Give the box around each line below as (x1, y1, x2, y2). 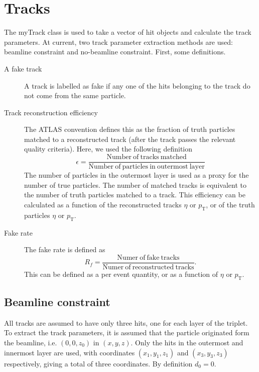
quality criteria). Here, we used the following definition (24, 143, 193, 154)
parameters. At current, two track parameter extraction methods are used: (4, 36, 233, 47)
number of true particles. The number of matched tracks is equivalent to (24, 179, 246, 190)
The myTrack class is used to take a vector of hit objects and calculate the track (4, 27, 251, 37)
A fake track (4, 63, 42, 73)
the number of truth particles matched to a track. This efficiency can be (24, 189, 245, 200)
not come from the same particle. (24, 90, 126, 101)
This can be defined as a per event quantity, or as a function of (24, 268, 218, 279)
